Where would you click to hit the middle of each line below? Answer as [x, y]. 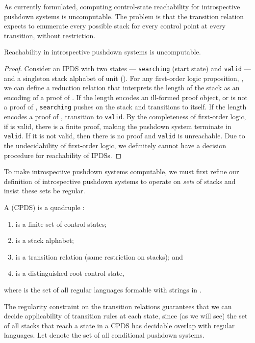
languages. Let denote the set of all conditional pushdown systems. [104, 335]
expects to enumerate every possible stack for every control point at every [115, 26]
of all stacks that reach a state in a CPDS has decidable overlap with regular [119, 325]
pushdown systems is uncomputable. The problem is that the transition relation [124, 16]
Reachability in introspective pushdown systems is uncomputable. [102, 52]
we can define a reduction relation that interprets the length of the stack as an [122, 88]
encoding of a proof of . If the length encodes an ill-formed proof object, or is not [126, 97]
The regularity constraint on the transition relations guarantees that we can [118, 306]
